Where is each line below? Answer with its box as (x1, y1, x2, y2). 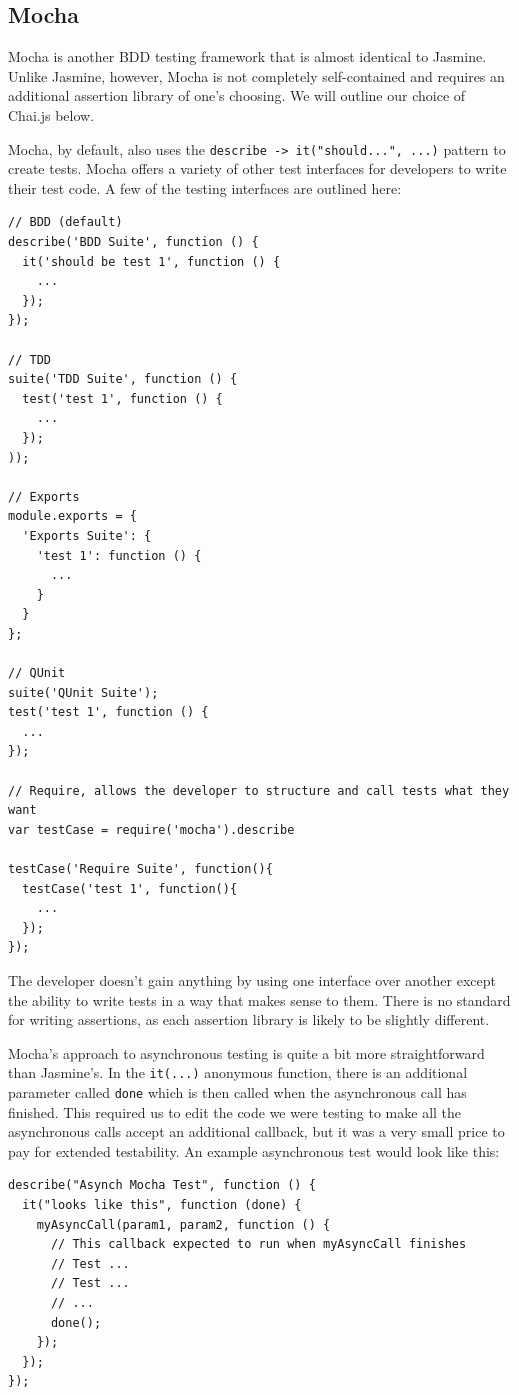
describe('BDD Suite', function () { (8, 235, 259, 250)
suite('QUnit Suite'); (8, 685, 159, 700)
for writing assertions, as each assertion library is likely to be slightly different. (8, 1009, 490, 1030)
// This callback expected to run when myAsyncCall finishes (50, 1237, 467, 1252)
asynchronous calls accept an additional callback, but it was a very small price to (8, 1121, 505, 1142)
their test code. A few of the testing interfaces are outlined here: (8, 177, 402, 198)
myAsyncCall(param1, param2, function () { (36, 1217, 331, 1232)
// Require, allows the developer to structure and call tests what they (8, 783, 510, 798)
